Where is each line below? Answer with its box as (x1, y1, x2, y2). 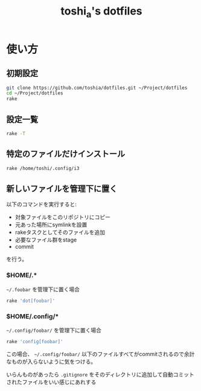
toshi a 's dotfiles (60, 4, 143, 20)
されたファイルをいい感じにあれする (6, 378, 97, 386)
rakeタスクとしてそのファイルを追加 (14, 229, 106, 236)
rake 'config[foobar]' (6, 338, 63, 344)
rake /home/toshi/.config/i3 (6, 165, 80, 171)
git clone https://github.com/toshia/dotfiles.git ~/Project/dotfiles (6, 85, 188, 91)
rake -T (6, 131, 26, 137)
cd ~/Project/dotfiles (6, 90, 63, 96)
